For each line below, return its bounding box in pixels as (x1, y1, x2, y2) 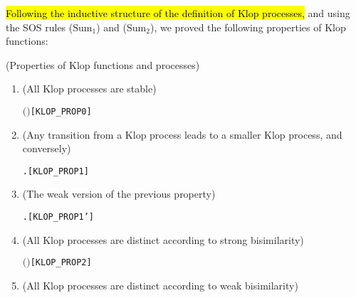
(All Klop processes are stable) (22, 81, 157, 96)
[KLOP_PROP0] (30, 106, 92, 117)
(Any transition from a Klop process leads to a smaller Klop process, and (22, 127, 342, 142)
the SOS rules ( (6, 19, 73, 34)
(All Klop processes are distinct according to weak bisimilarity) (22, 277, 298, 292)
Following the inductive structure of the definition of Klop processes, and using (6, 6, 350, 20)
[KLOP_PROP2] (30, 257, 92, 268)
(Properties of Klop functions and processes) (6, 57, 200, 72)
